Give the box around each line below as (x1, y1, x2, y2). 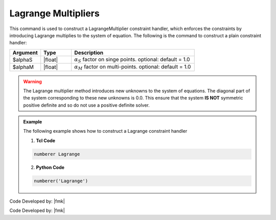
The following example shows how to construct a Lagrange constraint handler (23, 128, 188, 134)
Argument (12, 49, 38, 56)
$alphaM (12, 64, 34, 71)
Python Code (36, 164, 65, 170)
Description (74, 49, 104, 56)
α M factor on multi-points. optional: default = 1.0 (74, 63, 191, 71)
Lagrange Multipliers (9, 8, 100, 19)
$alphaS (12, 56, 33, 63)
